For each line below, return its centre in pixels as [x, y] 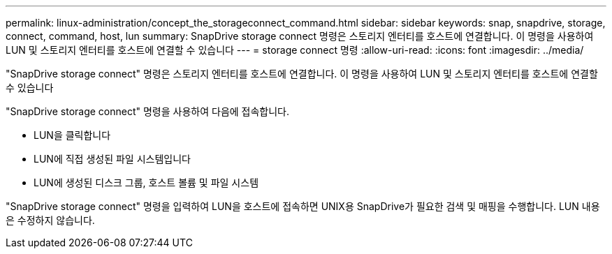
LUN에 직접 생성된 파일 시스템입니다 [112, 159]
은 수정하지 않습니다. [50, 220]
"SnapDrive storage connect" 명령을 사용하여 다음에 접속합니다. [148, 111]
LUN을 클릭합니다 [72, 135]
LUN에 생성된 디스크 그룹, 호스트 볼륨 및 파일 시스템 [146, 182]
